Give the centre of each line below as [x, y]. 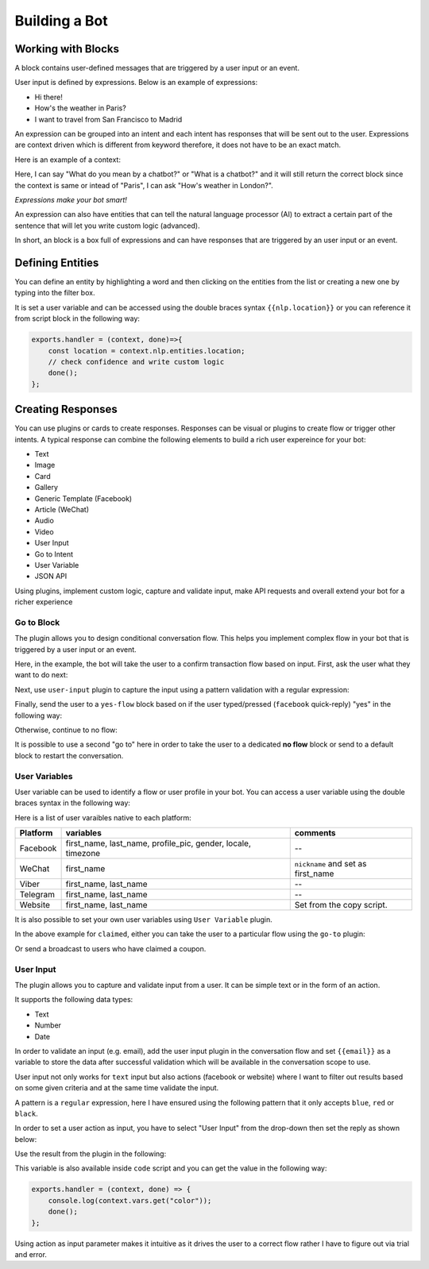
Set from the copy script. [341, 905]
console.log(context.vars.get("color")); [130, 1200]
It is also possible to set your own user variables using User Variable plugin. [144, 920]
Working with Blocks [67, 49]
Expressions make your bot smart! [71, 199]
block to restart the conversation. [69, 755]
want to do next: [41, 675]
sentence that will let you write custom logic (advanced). [107, 226]
